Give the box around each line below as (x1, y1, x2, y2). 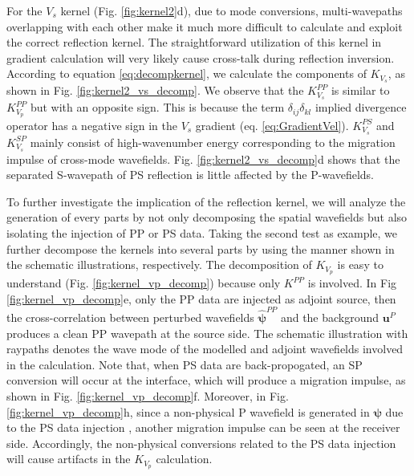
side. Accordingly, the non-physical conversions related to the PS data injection (6, 434, 396, 451)
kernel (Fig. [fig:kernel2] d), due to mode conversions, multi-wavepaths (60, 2, 403, 18)
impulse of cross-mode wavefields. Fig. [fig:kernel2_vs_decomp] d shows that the (6, 150, 400, 167)
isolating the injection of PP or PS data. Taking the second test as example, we (6, 225, 398, 242)
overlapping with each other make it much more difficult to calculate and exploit (6, 18, 403, 35)
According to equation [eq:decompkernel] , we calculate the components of (6, 65, 367, 82)
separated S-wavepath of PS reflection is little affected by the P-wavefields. (6, 166, 374, 183)
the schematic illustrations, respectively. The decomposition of (6, 256, 312, 273)
